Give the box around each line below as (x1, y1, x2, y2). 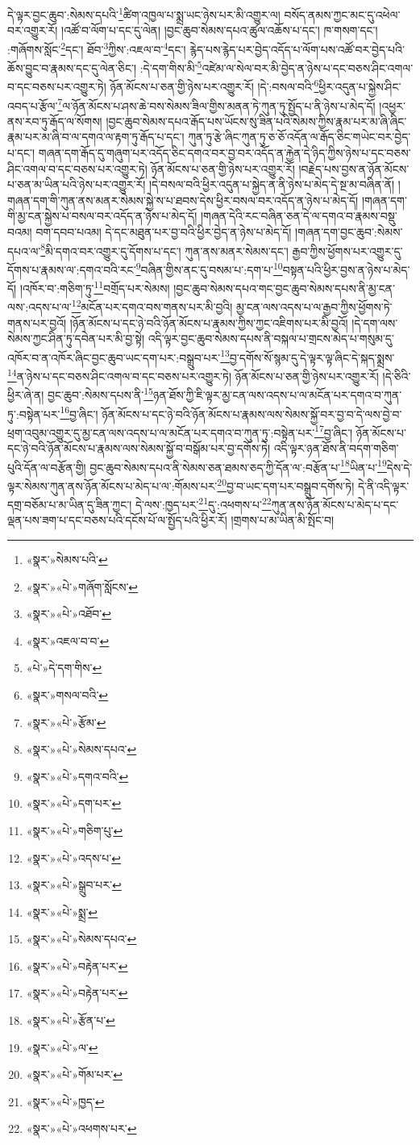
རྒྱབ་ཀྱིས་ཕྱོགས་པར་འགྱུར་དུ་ (292, 242, 403, 259)
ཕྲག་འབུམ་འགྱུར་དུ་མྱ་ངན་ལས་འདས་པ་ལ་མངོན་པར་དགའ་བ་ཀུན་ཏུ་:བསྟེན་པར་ (7, 424, 315, 441)
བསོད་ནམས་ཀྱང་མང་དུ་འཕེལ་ (284, 6, 401, 23)
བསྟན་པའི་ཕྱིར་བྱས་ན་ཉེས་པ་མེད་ (282, 261, 410, 278)
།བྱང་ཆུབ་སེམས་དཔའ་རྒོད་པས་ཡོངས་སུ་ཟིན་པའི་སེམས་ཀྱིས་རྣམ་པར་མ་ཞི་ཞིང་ (106, 112, 407, 129)
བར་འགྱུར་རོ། (7, 22, 58, 39)
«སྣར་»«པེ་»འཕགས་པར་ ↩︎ (26, 1120, 137, 1137)
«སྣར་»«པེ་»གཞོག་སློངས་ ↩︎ (26, 578, 139, 595)
